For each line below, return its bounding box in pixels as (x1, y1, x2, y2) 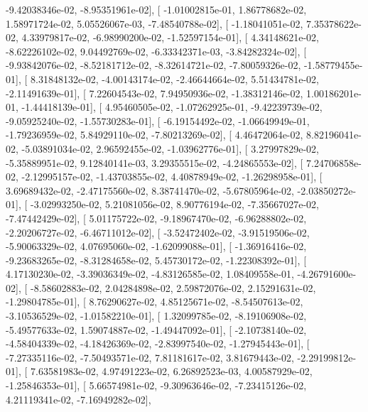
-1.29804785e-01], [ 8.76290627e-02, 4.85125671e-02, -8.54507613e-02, (6, 294, 303, 309)
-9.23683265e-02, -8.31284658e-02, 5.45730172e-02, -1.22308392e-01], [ (6, 252, 307, 267)
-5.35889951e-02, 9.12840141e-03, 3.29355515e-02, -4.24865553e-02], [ (6, 155, 303, 170)
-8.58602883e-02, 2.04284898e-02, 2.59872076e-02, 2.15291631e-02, (30, 280, 316, 295)
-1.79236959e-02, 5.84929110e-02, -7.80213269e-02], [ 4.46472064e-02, (6, 127, 303, 142)
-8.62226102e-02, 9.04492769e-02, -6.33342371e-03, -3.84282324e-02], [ (6, 43, 307, 58)
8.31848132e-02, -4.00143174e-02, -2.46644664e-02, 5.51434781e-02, (30, 71, 319, 86)
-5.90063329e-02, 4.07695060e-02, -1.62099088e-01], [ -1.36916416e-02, (6, 239, 307, 254)
